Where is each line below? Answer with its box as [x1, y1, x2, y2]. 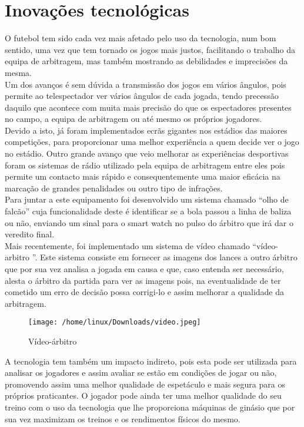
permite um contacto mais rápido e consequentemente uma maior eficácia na [5, 170, 280, 183]
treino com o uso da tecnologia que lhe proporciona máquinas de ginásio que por [5, 401, 295, 413]
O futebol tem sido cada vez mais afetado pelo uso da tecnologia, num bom [5, 32, 276, 44]
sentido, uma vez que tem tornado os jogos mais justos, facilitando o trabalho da [5, 43, 296, 55]
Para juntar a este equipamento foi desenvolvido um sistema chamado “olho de [5, 193, 289, 206]
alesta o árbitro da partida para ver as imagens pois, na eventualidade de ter [5, 274, 281, 286]
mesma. [5, 66, 32, 78]
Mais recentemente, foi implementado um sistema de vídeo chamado [5, 239, 250, 251]
